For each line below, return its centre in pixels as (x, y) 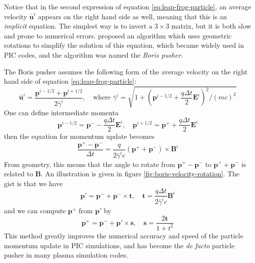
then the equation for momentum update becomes (79, 136)
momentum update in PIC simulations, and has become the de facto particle (119, 245)
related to (19, 174)
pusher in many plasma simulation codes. (66, 255)
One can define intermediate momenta (61, 112)
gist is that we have (33, 183)
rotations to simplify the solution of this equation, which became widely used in (124, 45)
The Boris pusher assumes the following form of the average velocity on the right (126, 71)
